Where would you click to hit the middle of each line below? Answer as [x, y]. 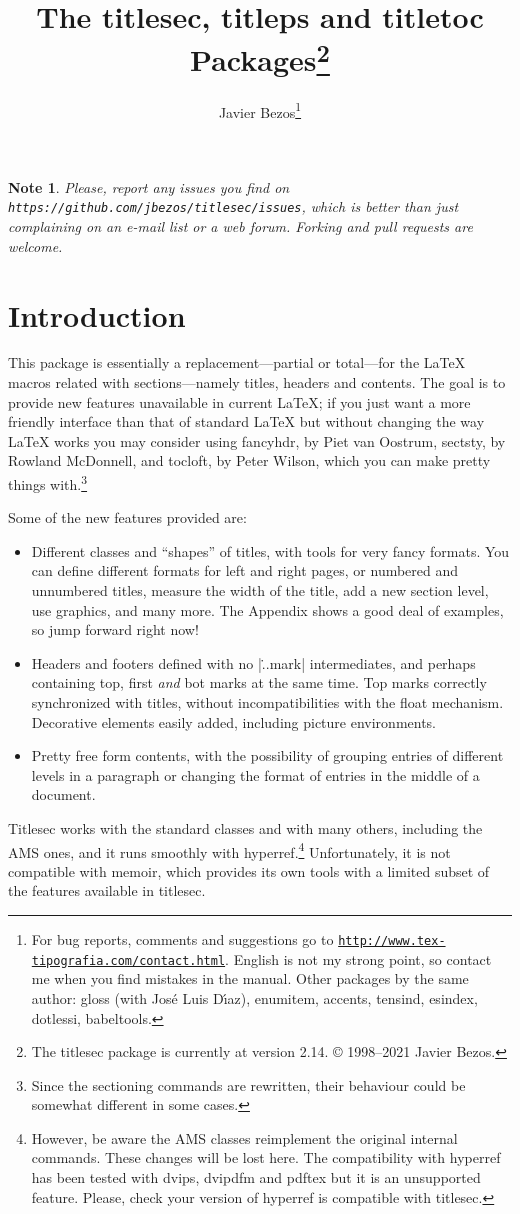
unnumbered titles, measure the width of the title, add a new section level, [260, 590]
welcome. [35, 245]
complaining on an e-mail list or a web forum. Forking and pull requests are [240, 226]
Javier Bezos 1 [260, 110]
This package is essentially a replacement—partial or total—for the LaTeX [237, 362]
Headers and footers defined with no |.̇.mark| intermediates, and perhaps [253, 662]
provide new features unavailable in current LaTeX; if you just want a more [239, 401]
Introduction [97, 314]
